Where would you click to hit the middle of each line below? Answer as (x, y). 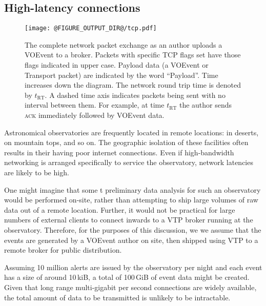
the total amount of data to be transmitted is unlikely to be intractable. (117, 297)
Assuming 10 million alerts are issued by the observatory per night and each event (133, 267)
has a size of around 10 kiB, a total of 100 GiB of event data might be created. (127, 277)
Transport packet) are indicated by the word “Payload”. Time (121, 75)
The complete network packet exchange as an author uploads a (124, 44)
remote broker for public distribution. (63, 250)
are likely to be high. (37, 172)
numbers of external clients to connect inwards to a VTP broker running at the (129, 220)
